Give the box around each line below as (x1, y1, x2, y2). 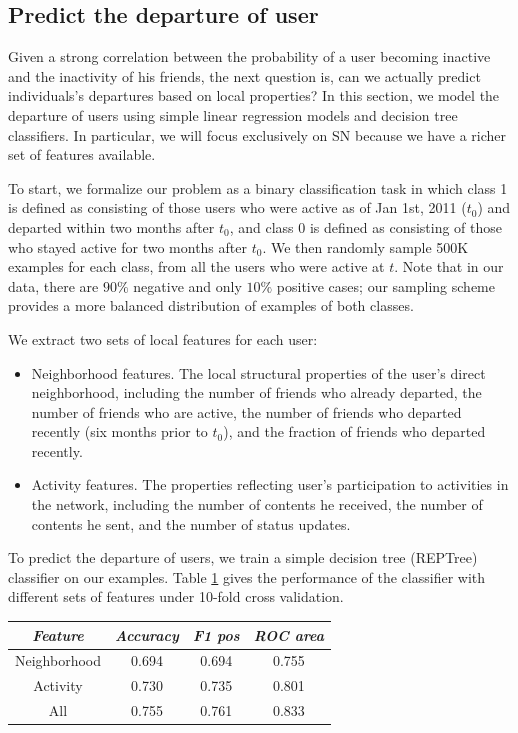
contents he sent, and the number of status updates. (31, 513, 351, 534)
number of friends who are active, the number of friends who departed (31, 401, 462, 422)
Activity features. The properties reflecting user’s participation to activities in (31, 474, 509, 495)
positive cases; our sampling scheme (276, 275, 495, 296)
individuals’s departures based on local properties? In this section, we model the (8, 85, 500, 106)
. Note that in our (394, 256, 504, 277)
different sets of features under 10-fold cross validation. (8, 586, 344, 607)
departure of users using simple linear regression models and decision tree (8, 104, 458, 125)
